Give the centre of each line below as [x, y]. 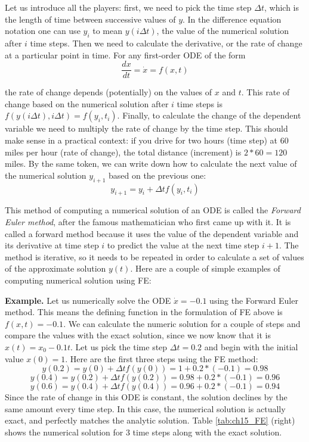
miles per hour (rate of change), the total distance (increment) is [123, 152]
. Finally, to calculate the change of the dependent [209, 115]
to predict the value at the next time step [183, 245]
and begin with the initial [251, 346]
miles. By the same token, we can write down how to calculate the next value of [151, 164]
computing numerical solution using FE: [78, 280]
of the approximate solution [55, 268]
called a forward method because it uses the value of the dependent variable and [152, 233]
